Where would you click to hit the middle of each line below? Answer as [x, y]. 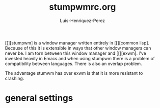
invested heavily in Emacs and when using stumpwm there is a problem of [80, 58]
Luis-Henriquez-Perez [82, 21]
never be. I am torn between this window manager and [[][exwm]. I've [76, 53]
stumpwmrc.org [82, 7]
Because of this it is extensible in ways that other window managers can [78, 48]
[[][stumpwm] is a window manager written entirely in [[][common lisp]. [77, 43]
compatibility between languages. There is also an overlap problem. [74, 64]
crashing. [15, 78]
